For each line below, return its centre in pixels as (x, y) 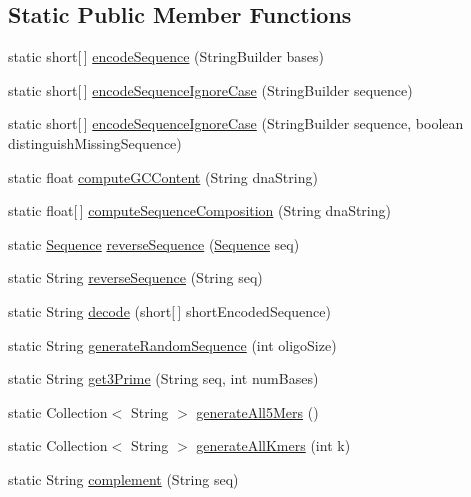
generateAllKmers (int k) (273, 445)
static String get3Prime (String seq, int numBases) (163, 378)
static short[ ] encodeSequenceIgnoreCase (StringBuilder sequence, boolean (236, 123)
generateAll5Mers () (257, 411)
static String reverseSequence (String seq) (135, 277)
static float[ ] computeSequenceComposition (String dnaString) (199, 210)
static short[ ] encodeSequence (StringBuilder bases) (166, 56)
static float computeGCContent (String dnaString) (163, 176)
